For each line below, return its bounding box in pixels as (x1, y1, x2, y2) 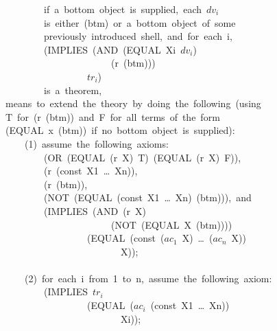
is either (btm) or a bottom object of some (43, 15, 236, 30)
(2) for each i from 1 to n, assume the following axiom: (24, 271, 272, 285)
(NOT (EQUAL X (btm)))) (110, 217, 232, 231)
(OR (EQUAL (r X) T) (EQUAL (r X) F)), (43, 150, 241, 164)
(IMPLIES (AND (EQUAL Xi (43, 42, 176, 56)
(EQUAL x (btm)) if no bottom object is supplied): (5, 123, 235, 137)
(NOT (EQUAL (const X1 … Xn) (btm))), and (43, 190, 252, 205)
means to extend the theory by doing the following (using (5, 96, 261, 111)
